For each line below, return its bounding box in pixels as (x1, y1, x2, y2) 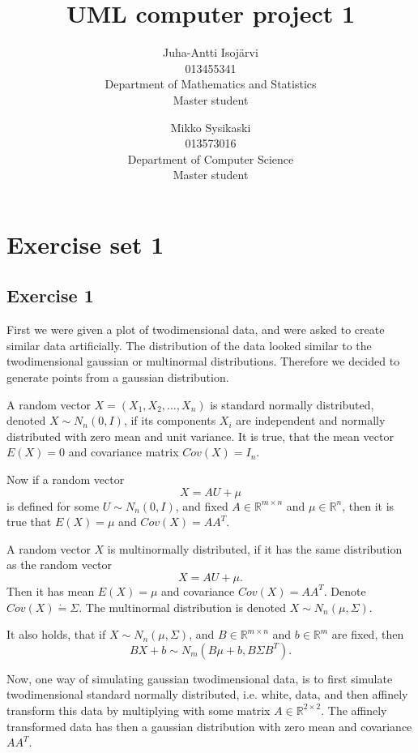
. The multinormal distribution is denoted (79, 598, 287, 615)
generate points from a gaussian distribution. (6, 369, 229, 386)
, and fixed (175, 497, 228, 514)
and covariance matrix (68, 443, 179, 460)
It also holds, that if (6, 626, 106, 643)
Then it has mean (6, 582, 95, 599)
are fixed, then (331, 626, 404, 643)
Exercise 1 (6, 283, 94, 308)
